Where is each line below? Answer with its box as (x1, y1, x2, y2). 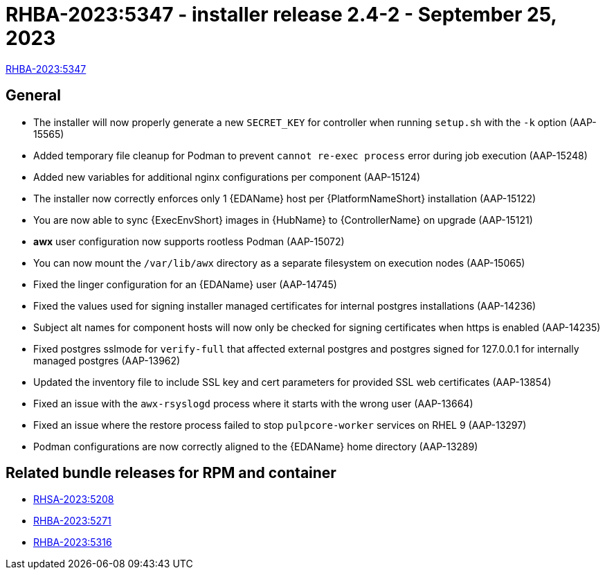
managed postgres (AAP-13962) (33, 354, 181, 366)
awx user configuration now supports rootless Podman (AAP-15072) (33, 235, 345, 247)
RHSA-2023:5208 (33, 493, 114, 506)
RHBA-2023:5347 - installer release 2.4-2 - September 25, (6, 3, 557, 26)
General (6, 87, 62, 105)
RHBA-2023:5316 (33, 536, 112, 549)
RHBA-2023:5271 (33, 515, 111, 527)
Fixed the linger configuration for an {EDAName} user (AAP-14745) (33, 278, 337, 290)
